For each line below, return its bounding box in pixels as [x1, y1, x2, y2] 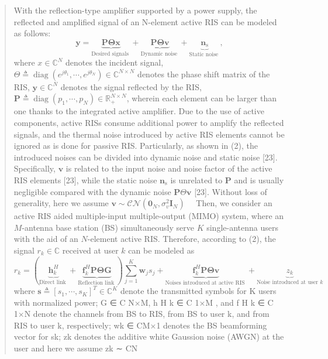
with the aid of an [13, 233, 78, 245]
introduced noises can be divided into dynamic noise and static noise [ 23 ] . [13, 151, 278, 163]
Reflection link [78, 280, 115, 286]
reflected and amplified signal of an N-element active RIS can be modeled [13, 15, 277, 28]
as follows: [13, 27, 51, 39]
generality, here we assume [13, 197, 109, 209]
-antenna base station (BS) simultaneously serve [22, 221, 194, 233]
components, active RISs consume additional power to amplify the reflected [13, 117, 284, 128]
